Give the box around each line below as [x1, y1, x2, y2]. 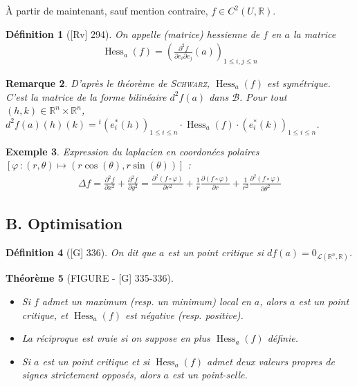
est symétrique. [266, 76, 331, 90]
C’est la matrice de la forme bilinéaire [6, 89, 167, 104]
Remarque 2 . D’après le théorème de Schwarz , [6, 76, 210, 90]
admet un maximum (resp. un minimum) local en [42, 294, 251, 309]
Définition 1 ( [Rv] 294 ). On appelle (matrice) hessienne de [6, 26, 260, 41]
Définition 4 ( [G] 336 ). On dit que [6, 245, 156, 260]
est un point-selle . [172, 367, 248, 382]
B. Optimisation [6, 213, 123, 234]
